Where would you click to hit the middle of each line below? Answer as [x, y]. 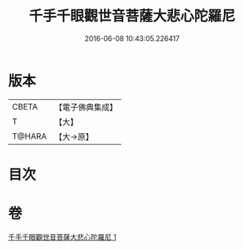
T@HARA [29, 136]
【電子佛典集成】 [86, 107]
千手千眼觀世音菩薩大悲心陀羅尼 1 [62, 236]
